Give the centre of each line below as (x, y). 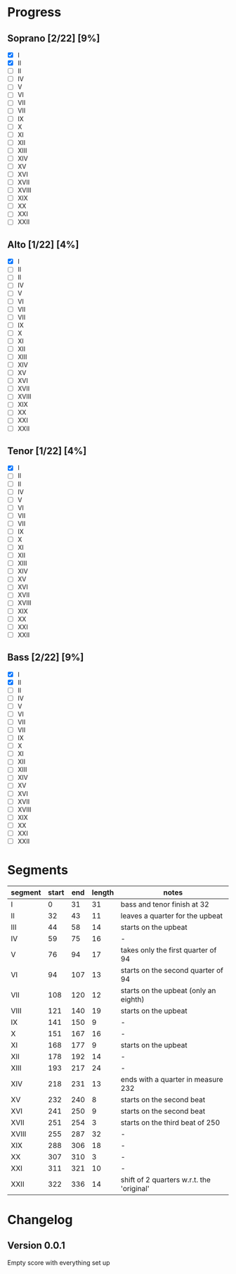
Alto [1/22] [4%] (43, 245)
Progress (34, 12)
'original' (135, 1188)
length (103, 893)
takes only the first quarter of (169, 950)
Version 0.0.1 (36, 1245)
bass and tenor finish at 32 (165, 904)
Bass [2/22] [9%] (46, 658)
